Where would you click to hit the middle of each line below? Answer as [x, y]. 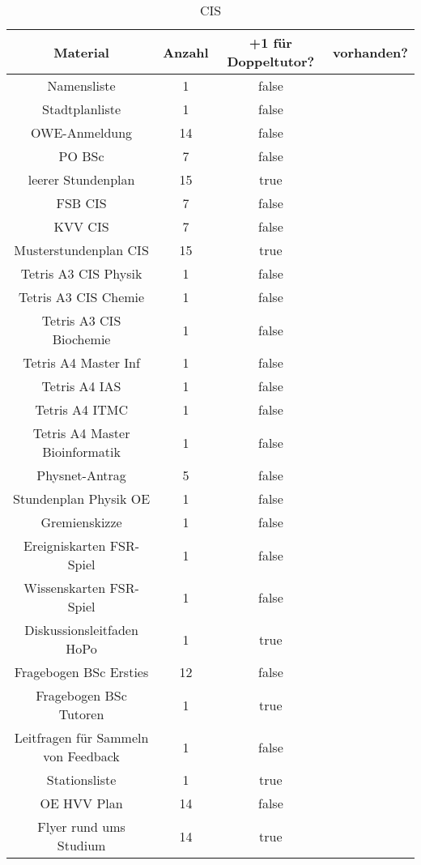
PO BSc [81, 156]
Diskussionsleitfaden [81, 630]
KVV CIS [81, 226]
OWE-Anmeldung [81, 132]
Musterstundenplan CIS [81, 250]
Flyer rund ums [81, 827]
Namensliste [81, 85]
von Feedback [81, 756]
